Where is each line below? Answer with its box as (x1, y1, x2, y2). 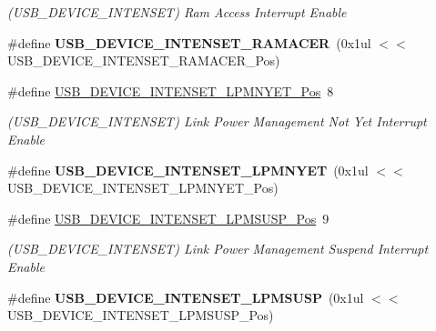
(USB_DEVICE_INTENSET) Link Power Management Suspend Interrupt (7, 239, 429, 258)
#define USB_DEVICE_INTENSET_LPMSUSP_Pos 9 (7, 208, 330, 227)
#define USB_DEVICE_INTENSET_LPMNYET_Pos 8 (7, 81, 334, 100)
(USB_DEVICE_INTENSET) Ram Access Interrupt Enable (7, 3, 347, 21)
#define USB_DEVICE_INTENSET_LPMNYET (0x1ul (7, 160, 369, 179)
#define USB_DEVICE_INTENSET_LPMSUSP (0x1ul (7, 287, 364, 306)
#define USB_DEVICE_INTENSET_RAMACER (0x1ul (7, 33, 371, 52)
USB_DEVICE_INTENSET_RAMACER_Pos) (7, 51, 280, 70)
